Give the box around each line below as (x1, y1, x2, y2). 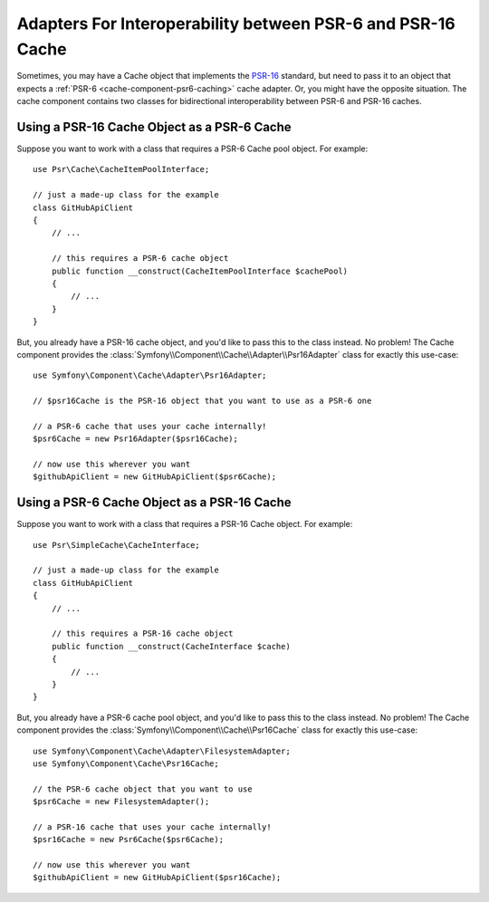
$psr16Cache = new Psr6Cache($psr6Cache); (33, 834, 225, 845)
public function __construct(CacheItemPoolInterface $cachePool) (51, 265, 349, 276)
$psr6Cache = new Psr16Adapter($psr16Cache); (33, 434, 239, 444)
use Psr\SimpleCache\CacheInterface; (33, 540, 201, 550)
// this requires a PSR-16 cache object (51, 629, 235, 638)
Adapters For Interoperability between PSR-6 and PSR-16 (16, 14, 456, 34)
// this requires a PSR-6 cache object (51, 254, 229, 264)
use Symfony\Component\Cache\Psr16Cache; (33, 758, 219, 769)
